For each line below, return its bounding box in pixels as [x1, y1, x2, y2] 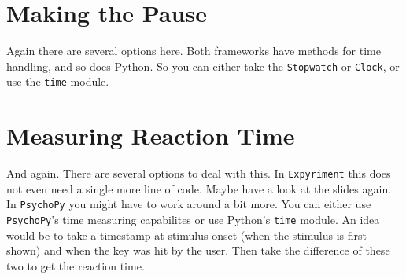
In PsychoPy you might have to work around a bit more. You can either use [6, 196, 371, 212]
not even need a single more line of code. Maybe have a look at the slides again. [6, 180, 392, 196]
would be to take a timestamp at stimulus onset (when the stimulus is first [6, 226, 367, 243]
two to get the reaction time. [6, 257, 145, 273]
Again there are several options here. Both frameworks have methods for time [6, 42, 381, 59]
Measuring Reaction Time [6, 119, 295, 152]
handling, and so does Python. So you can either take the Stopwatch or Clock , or [6, 57, 400, 74]
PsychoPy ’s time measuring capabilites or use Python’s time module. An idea [6, 211, 380, 228]
